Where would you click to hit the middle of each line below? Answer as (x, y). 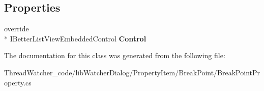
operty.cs (18, 82)
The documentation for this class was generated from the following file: (115, 55)
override (17, 29)
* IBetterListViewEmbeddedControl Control (75, 38)
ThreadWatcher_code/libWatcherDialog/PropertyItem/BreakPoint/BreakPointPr (132, 72)
